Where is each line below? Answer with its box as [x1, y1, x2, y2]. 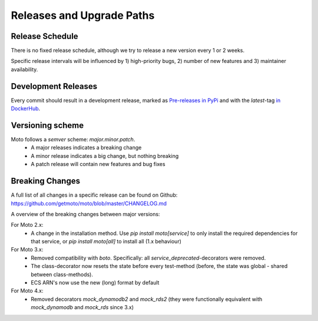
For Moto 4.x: [11, 287, 44, 294]
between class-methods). [31, 271, 94, 278]
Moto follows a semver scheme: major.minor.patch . [11, 136, 135, 143]
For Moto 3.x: [11, 246, 44, 253]
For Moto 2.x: [11, 221, 44, 229]
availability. [11, 65, 38, 73]
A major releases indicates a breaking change [31, 144, 142, 151]
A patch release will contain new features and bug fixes [31, 161, 165, 168]
